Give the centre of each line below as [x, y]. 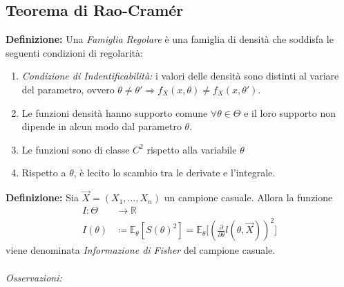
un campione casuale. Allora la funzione [248, 197]
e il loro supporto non [290, 112]
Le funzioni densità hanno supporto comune [115, 112]
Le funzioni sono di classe [76, 149]
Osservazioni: [34, 277]
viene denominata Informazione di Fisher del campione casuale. [141, 250]
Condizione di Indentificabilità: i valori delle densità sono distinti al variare [180, 76]
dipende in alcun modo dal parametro [102, 126]
